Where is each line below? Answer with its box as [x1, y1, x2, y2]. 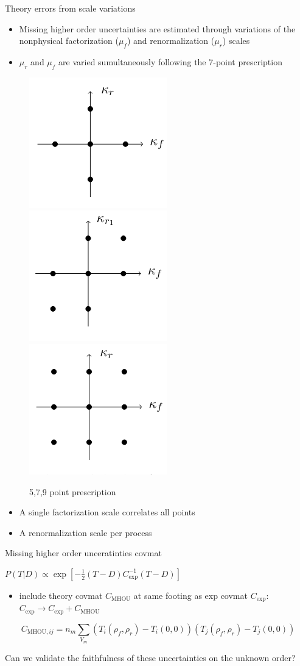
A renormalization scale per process [19, 526, 152, 539]
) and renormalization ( [127, 34, 215, 47]
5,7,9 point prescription [29, 485, 116, 498]
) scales [222, 34, 250, 47]
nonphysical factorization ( [19, 34, 119, 47]
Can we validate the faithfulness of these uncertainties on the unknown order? [5, 651, 296, 664]
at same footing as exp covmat [133, 589, 248, 601]
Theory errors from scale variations [5, 2, 136, 14]
